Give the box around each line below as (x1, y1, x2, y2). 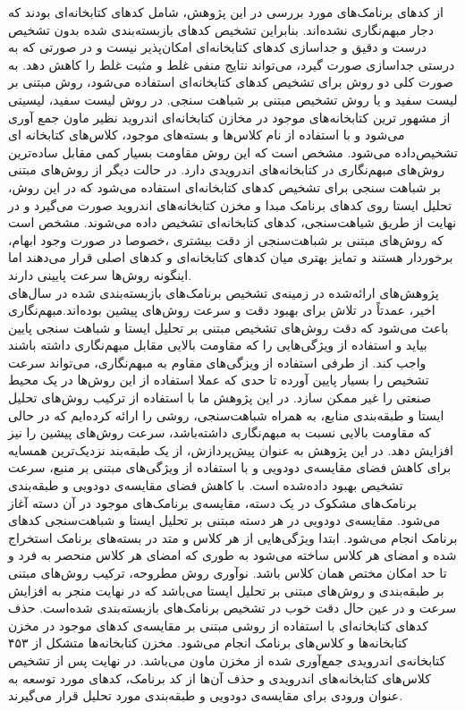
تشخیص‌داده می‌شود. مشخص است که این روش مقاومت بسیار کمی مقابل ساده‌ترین (8, 142, 458, 161)
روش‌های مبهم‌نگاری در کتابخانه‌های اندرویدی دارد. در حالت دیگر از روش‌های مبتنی (8, 160, 445, 179)
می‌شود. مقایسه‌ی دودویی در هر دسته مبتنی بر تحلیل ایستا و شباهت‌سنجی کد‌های (8, 511, 441, 529)
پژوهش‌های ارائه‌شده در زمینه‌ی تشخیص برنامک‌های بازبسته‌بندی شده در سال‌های (8, 283, 439, 301)
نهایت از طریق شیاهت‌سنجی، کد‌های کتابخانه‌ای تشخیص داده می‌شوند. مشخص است (8, 213, 457, 232)
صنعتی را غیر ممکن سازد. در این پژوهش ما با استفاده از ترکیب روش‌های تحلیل (8, 388, 432, 407)
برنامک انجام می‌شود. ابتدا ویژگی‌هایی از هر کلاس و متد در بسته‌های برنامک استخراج (8, 528, 458, 546)
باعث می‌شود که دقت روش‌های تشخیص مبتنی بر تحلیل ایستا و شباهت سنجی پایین (8, 317, 449, 336)
